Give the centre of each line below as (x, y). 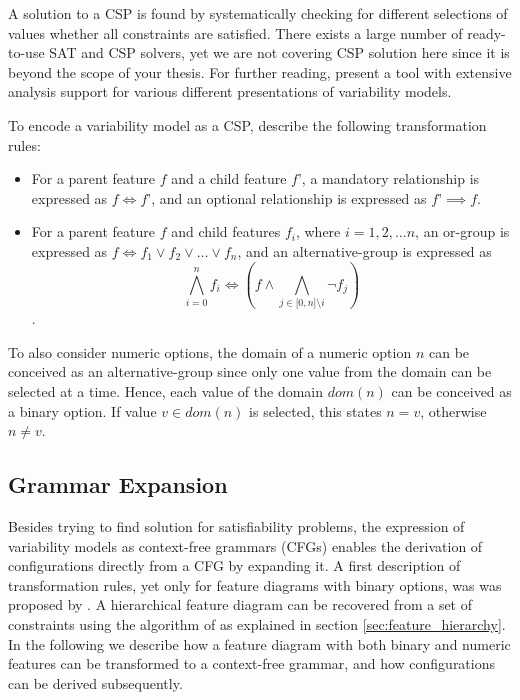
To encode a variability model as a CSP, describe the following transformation (247, 124)
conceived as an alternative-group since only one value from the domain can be (250, 371)
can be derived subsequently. (95, 682)
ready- (486, 32)
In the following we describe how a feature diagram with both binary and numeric (259, 643)
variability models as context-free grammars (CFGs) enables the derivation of (245, 545)
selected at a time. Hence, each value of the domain (166, 391)
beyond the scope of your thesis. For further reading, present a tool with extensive (260, 71)
